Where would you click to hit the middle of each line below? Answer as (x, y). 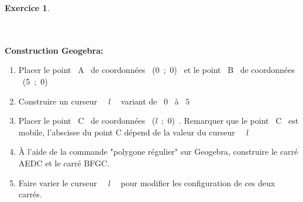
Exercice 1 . (27, 8)
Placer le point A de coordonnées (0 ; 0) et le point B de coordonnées (156, 70)
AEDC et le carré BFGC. (64, 163)
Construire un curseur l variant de (88, 101)
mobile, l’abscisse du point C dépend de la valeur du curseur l (133, 132)
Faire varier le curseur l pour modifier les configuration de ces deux (147, 182)
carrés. (30, 194)
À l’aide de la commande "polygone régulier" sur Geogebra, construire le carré (158, 151)
